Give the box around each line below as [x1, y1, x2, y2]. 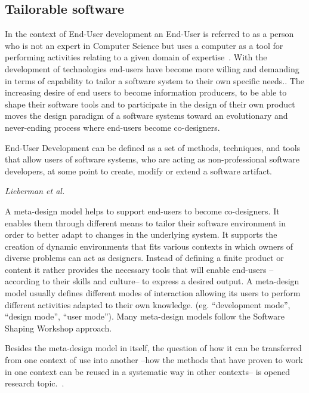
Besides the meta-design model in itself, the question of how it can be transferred [5, 342, 302, 354]
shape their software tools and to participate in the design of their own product [5, 97, 295, 110]
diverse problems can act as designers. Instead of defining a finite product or [5, 251, 284, 264]
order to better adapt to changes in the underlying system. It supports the [5, 228, 277, 241]
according [5, 275, 40, 287]
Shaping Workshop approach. [5, 321, 112, 334]
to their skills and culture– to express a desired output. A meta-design [42, 275, 299, 287]
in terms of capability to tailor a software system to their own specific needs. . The [5, 74, 304, 87]
